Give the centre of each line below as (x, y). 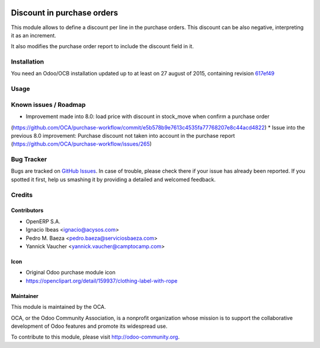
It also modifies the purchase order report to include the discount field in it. (102, 46)
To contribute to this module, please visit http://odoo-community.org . (95, 337)
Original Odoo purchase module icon (71, 273)
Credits (22, 195)
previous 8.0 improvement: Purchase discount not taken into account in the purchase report (123, 135)
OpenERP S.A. (43, 221)
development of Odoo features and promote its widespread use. (89, 326)
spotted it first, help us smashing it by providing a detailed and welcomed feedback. (113, 179)
